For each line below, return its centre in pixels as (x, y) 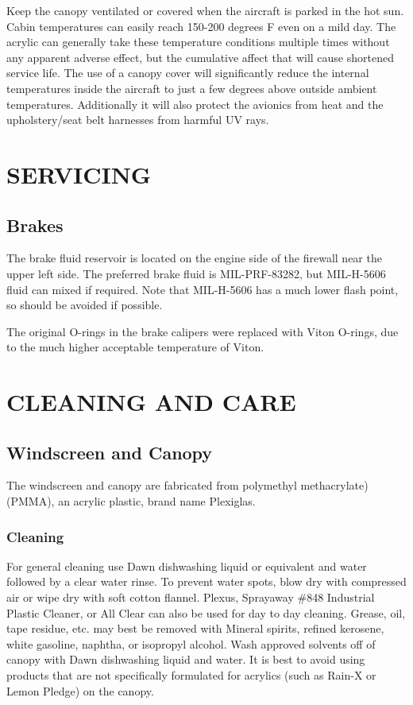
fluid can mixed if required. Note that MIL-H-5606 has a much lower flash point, (203, 289)
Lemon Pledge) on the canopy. (80, 690)
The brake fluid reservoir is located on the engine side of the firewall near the (194, 258)
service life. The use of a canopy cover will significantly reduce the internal (188, 73)
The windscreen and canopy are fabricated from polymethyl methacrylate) (187, 485)
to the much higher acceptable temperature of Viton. (135, 347)
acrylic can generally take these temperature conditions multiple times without (198, 42)
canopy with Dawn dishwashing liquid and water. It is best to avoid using (186, 659)
